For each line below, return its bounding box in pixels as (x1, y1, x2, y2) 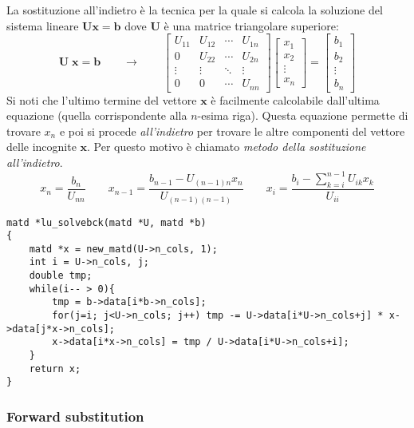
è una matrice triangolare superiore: (164, 17, 339, 34)
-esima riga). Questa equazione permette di (197, 107, 408, 124)
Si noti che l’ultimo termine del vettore (6, 91, 197, 108)
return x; (29, 363, 81, 374)
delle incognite (6, 138, 77, 155)
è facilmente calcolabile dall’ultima (211, 91, 380, 108)
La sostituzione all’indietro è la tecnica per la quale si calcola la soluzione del (6, 2, 383, 18)
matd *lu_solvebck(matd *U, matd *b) (6, 216, 207, 228)
